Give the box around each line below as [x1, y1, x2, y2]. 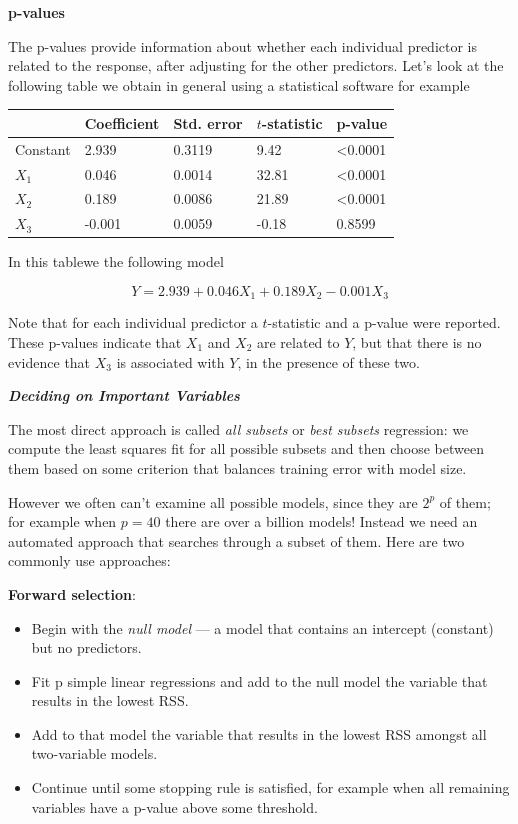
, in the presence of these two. [237, 351, 420, 372]
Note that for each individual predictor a [8, 312, 258, 333]
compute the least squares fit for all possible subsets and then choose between [8, 438, 484, 459]
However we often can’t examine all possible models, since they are [8, 491, 418, 512]
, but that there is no [352, 331, 482, 352]
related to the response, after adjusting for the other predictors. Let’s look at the [8, 55, 504, 76]
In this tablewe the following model [8, 251, 224, 272]
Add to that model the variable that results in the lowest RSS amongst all [31, 723, 487, 744]
